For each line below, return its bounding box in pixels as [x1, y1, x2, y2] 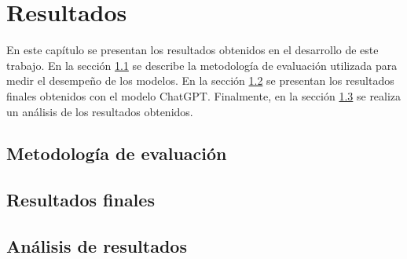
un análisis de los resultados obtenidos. [6, 103, 193, 119]
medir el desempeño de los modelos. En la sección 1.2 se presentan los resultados [6, 72, 394, 89]
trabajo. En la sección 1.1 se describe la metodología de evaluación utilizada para [6, 57, 398, 73]
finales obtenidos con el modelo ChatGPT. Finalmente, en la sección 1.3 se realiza [6, 87, 401, 104]
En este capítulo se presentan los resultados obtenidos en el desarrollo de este [6, 42, 379, 58]
